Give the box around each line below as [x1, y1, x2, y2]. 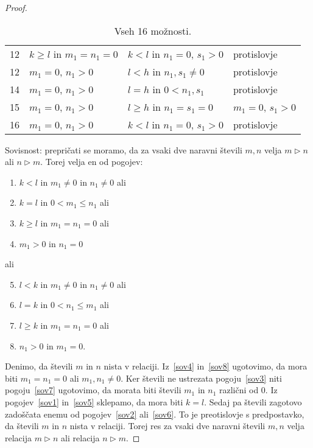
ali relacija [61, 431, 100, 444]
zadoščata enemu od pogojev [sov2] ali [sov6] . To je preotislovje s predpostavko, [5, 407, 304, 420]
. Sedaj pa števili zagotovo [204, 395, 302, 408]
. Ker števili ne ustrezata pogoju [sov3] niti [121, 371, 282, 384]
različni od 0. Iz [219, 383, 278, 396]
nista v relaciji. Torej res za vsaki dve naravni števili [69, 419, 266, 432]
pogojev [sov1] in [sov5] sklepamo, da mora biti [5, 395, 183, 408]
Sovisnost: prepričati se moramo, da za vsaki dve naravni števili [5, 143, 242, 156]
